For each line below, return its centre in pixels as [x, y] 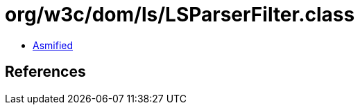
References [45, 72]
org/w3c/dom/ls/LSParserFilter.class [180, 15]
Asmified [53, 45]
